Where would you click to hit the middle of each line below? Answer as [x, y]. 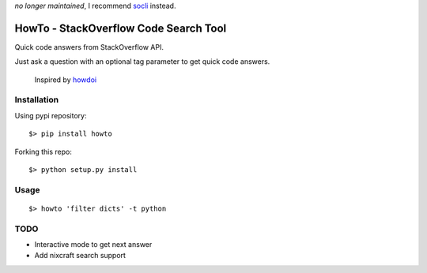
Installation [37, 100]
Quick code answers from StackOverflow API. [89, 47]
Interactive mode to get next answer [93, 245]
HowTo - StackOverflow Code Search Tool [121, 28]
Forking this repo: [43, 151]
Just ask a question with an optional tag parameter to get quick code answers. [142, 62]
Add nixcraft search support [80, 256]
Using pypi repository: [51, 115]
